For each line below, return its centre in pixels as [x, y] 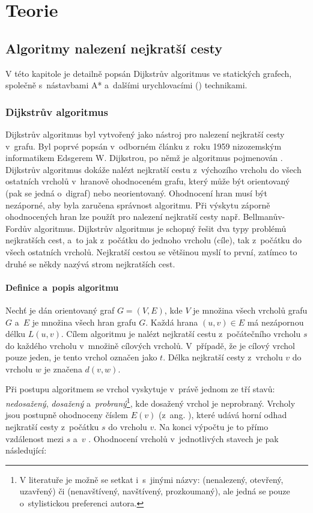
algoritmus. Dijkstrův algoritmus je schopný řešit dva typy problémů [160, 228]
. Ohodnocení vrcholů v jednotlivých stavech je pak [184, 438]
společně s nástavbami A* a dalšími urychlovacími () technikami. [126, 85]
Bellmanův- [264, 217]
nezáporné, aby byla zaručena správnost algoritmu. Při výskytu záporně [138, 205]
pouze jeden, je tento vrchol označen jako [81, 357]
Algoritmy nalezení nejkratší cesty [114, 48]
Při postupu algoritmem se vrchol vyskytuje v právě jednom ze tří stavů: [140, 389]
